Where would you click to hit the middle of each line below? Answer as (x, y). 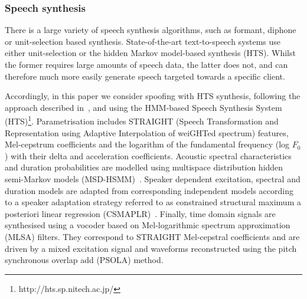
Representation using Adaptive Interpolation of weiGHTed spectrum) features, (147, 132)
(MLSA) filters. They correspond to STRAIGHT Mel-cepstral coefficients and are (152, 236)
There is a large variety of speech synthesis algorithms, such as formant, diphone (151, 30)
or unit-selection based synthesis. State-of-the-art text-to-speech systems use (143, 41)
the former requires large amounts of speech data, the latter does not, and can (146, 64)
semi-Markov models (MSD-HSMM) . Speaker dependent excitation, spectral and (153, 179)
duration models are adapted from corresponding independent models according (149, 190)
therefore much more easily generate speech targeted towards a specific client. (145, 76)
